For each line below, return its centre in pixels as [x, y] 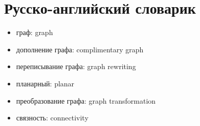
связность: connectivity [52, 118]
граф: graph [35, 32]
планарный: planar [45, 83]
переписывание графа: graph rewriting [76, 66]
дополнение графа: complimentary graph [80, 49]
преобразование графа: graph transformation [86, 100]
